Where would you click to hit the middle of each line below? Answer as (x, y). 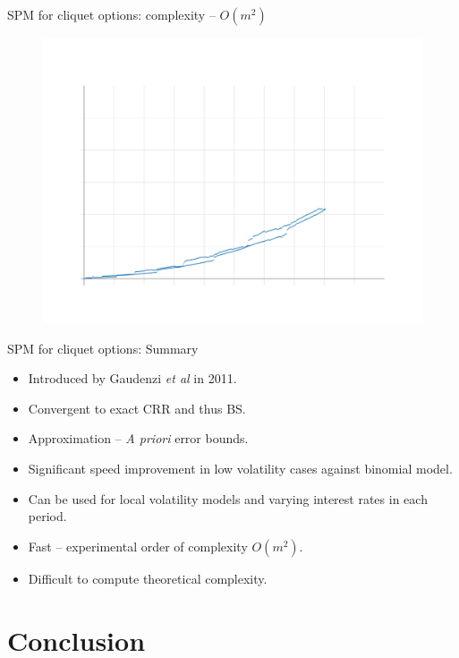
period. (47, 516)
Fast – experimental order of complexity (138, 546)
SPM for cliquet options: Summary (103, 348)
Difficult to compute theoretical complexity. (148, 578)
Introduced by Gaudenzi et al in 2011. (132, 378)
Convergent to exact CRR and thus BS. (137, 408)
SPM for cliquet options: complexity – (111, 14)
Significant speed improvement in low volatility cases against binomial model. (240, 468)
